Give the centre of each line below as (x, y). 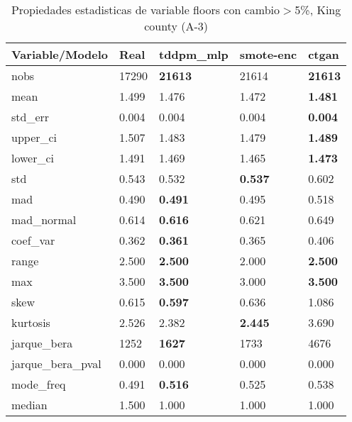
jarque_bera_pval (56, 363)
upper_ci (34, 137)
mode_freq (39, 384)
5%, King (318, 10)
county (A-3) (176, 26)
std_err (31, 117)
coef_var (33, 240)
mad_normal (44, 220)
